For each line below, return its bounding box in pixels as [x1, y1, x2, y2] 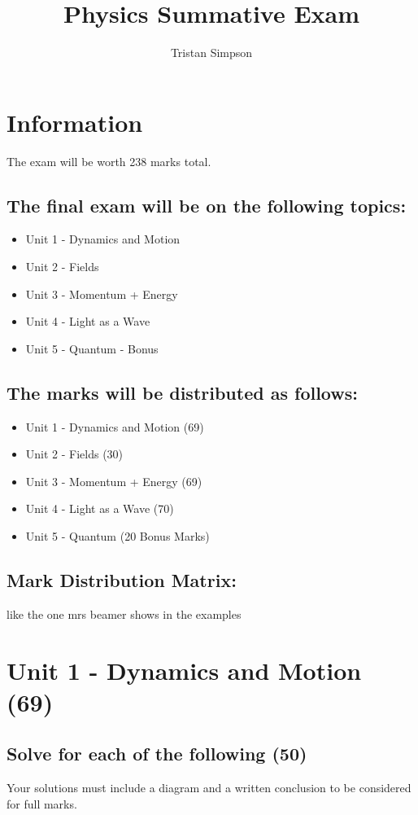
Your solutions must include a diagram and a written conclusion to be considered [7, 779, 411, 796]
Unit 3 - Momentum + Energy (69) [25, 472, 202, 489]
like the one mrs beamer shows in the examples [7, 605, 242, 622]
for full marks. [7, 795, 77, 812]
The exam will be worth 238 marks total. [7, 152, 211, 169]
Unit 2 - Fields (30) [25, 445, 124, 462]
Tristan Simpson [170, 44, 253, 61]
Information [7, 105, 143, 138]
